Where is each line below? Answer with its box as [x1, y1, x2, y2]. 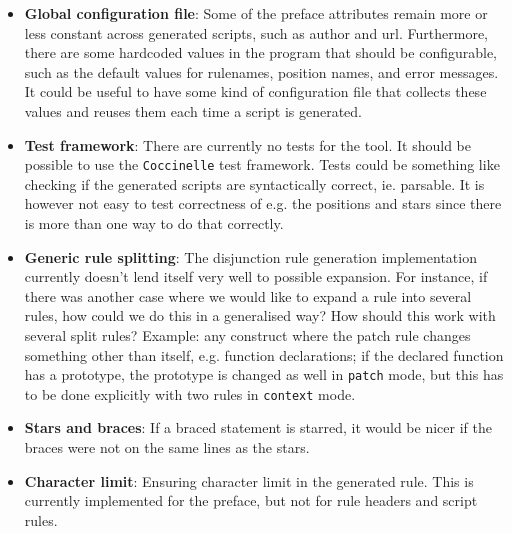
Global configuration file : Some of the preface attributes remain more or [24, 3, 488, 23]
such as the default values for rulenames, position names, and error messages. [24, 61, 499, 82]
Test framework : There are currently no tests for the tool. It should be [24, 134, 471, 155]
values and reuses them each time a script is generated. [24, 100, 363, 121]
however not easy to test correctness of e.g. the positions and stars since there [24, 193, 502, 214]
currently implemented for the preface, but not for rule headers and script [24, 490, 478, 511]
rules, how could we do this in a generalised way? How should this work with [24, 305, 496, 326]
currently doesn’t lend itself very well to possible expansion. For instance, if [24, 266, 488, 287]
